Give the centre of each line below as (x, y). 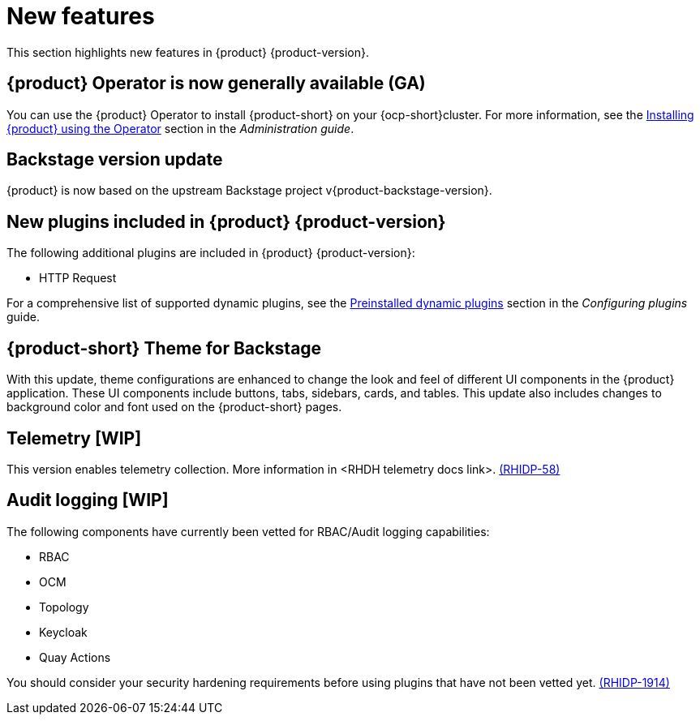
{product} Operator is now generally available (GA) (216, 84)
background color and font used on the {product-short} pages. (174, 407)
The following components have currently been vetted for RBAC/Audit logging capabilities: (248, 531)
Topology (64, 607)
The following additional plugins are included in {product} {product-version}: (211, 253)
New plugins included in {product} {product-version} (226, 221)
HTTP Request (78, 278)
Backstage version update (115, 160)
